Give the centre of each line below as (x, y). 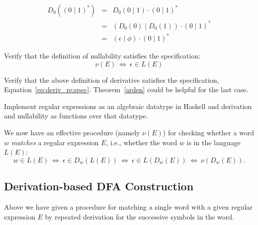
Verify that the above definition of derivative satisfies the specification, (112, 80)
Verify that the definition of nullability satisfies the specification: (102, 56)
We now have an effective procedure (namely (72, 133)
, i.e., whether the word (142, 142)
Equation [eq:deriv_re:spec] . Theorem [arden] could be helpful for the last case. (126, 89)
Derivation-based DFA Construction (99, 186)
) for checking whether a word (209, 133)
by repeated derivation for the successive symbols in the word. (139, 216)
